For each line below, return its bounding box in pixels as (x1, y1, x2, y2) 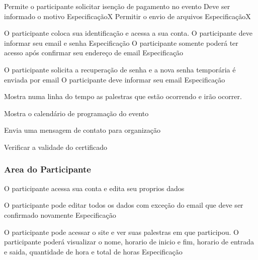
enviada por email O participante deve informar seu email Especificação (4, 74, 225, 84)
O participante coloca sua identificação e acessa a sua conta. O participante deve (4, 28, 252, 38)
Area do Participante (4, 163, 91, 176)
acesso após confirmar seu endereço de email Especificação (4, 47, 184, 58)
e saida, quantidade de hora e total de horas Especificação (4, 246, 183, 256)
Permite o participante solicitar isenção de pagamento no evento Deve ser (4, 1, 230, 11)
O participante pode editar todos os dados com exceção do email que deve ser (4, 200, 243, 210)
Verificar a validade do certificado (4, 141, 108, 152)
